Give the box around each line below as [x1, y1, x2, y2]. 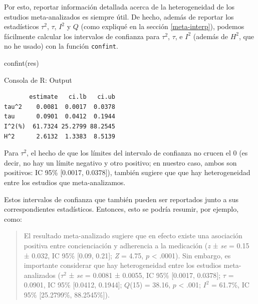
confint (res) [4, 58, 39, 68]
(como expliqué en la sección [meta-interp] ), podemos [81, 21, 244, 32]
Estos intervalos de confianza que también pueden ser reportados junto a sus [4, 194, 238, 204]
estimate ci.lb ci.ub [29, 93, 115, 101]
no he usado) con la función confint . [4, 41, 118, 51]
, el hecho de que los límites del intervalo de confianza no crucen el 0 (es [27, 147, 248, 158]
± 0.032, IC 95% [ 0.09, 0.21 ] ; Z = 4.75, [24, 250, 144, 260]
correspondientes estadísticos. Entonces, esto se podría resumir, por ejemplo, [4, 204, 239, 214]
